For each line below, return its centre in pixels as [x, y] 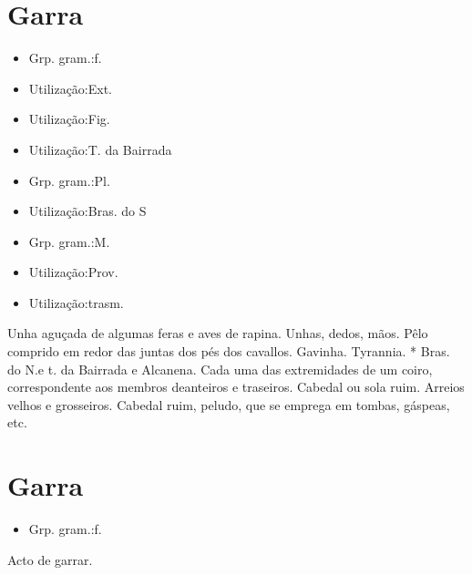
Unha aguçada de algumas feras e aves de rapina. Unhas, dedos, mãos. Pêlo [218, 333]
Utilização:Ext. [71, 88]
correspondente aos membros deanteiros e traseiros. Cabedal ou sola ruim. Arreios [236, 387]
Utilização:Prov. [73, 272]
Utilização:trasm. [76, 302]
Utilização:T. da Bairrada [100, 149]
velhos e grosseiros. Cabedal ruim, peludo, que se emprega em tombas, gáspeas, [229, 404]
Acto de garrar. [50, 559]
